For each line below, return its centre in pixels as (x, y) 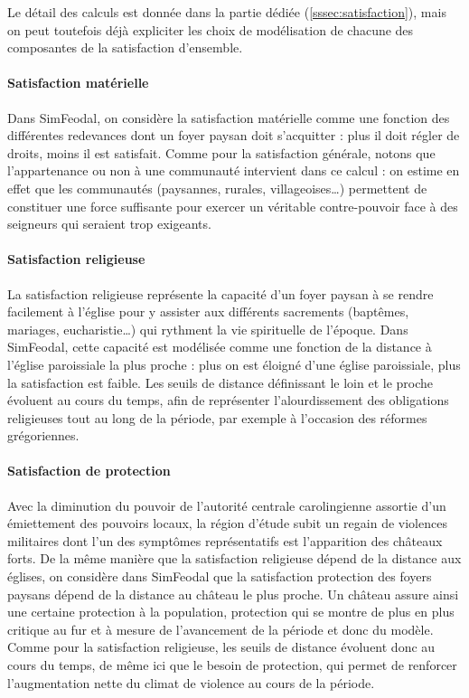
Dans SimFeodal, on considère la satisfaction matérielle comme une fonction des (229, 117)
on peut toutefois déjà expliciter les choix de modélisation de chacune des (211, 29)
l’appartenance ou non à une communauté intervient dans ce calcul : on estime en (234, 170)
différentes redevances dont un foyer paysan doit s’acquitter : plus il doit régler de (234, 135)
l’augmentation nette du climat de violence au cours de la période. (191, 682)
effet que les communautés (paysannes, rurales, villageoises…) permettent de (217, 188)
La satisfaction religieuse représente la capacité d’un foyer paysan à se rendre (220, 293)
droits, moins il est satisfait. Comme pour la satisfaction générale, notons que (221, 152)
